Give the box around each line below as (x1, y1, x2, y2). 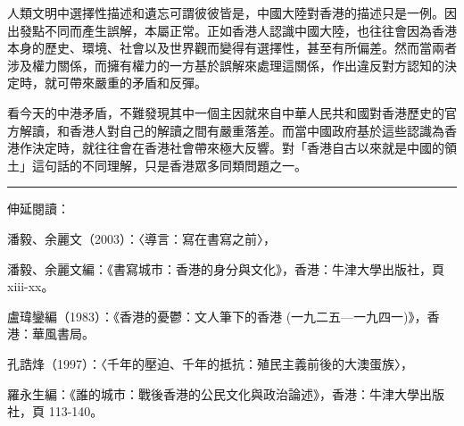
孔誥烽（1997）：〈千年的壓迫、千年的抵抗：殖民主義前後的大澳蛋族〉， (7, 354, 413, 372)
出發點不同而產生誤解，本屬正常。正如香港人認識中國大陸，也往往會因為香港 (7, 21, 457, 39)
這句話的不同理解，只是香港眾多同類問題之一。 (31, 155, 307, 174)
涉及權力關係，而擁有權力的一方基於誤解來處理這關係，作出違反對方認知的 (7, 55, 444, 74)
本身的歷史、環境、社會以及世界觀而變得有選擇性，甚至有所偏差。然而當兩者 (7, 38, 457, 57)
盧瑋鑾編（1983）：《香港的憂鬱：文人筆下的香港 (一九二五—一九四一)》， (7, 306, 427, 325)
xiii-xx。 (7, 277, 54, 296)
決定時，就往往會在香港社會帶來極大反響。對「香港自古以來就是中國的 (31, 138, 444, 157)
